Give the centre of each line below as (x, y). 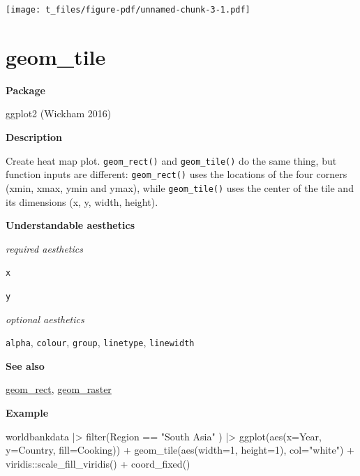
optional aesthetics (45, 319)
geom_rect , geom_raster (59, 389)
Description (34, 136)
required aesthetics (44, 248)
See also (25, 365)
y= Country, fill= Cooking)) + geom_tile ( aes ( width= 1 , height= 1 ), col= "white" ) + (180, 450)
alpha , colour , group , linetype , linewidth (100, 342)
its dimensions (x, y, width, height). (82, 201)
